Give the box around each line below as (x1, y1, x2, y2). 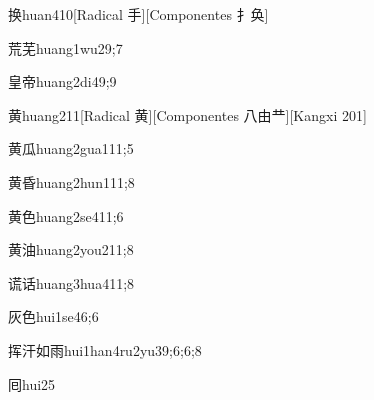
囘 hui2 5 (8, 373, 56, 394)
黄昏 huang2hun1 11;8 (8, 171, 135, 192)
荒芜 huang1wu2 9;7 (8, 37, 123, 58)
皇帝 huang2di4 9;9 (8, 71, 117, 92)
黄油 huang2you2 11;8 (8, 239, 134, 260)
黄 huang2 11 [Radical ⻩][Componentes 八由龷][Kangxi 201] (8, 104, 367, 125)
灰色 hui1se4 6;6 (8, 306, 99, 327)
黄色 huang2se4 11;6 (8, 205, 124, 226)
